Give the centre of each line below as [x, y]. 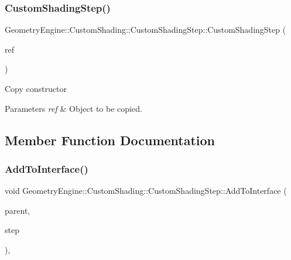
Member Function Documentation [110, 140]
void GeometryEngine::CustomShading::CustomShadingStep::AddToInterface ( [146, 191]
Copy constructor [36, 88]
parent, [18, 210]
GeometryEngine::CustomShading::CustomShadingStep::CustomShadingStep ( [145, 30]
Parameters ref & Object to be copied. [73, 108]
